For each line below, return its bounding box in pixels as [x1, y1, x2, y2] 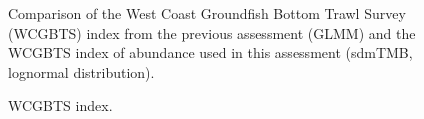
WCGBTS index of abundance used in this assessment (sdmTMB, [8, 42, 413, 63]
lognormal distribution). [8, 61, 155, 82]
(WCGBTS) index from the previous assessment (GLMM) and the [8, 22, 416, 43]
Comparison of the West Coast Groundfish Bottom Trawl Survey [8, 3, 406, 23]
